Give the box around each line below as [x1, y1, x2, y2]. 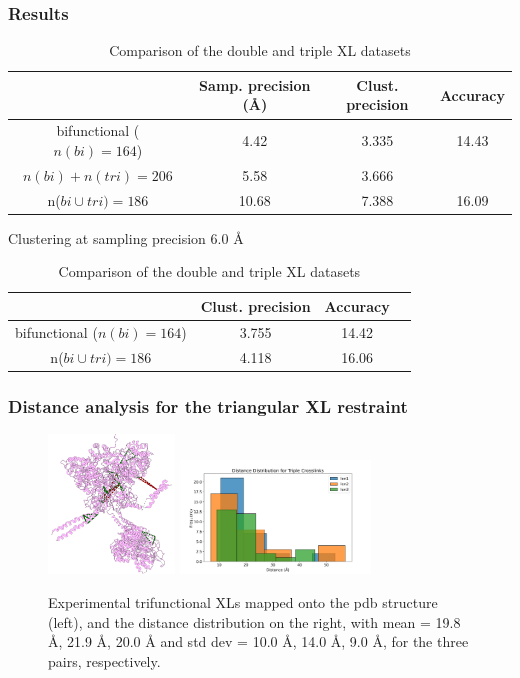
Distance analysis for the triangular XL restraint [8, 393, 408, 418]
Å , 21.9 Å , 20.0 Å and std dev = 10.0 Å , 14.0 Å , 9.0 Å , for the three [48, 631, 469, 652]
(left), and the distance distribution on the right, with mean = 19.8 [48, 611, 461, 632]
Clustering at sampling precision [8, 227, 206, 248]
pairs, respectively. [48, 650, 161, 671]
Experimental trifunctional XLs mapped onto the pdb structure [48, 592, 438, 613]
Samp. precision [199, 74, 311, 95]
